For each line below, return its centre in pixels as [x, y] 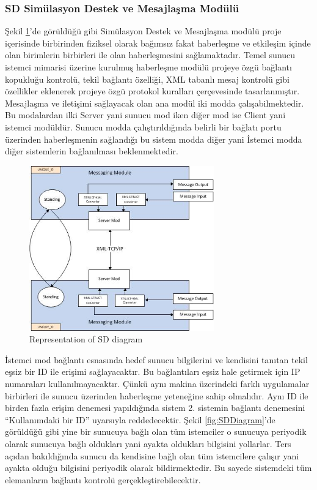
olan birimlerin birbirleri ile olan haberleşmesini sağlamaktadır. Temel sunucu [150, 55]
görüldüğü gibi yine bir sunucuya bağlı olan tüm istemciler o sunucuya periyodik [156, 432]
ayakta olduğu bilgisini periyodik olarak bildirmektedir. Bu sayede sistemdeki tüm [158, 468]
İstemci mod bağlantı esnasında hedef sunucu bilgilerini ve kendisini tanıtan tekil [156, 359]
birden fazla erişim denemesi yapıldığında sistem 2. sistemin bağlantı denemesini [155, 408]
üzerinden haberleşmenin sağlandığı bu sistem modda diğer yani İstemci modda [154, 139]
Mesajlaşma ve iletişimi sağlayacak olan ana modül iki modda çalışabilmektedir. [155, 103]
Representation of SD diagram [86, 339]
